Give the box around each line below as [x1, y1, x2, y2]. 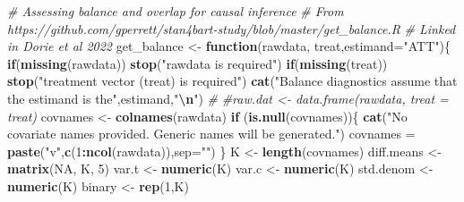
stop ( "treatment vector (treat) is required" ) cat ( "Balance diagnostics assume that [7, 72, 458, 90]
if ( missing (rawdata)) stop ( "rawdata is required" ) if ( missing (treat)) [7, 54, 388, 72]
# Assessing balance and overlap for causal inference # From [7, 2, 344, 20]
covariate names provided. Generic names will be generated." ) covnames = [7, 124, 416, 143]
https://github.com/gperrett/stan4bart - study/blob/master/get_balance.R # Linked [7, 19, 456, 38]
